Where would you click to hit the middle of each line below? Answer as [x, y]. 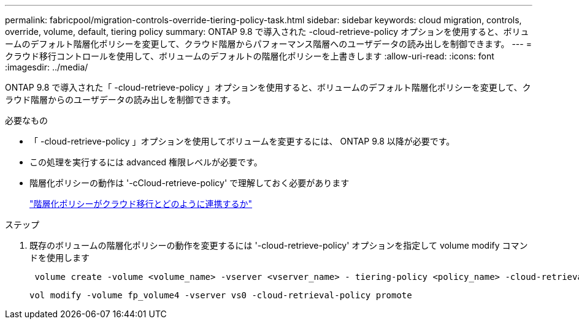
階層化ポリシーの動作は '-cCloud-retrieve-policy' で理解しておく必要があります [190, 183]
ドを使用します [59, 258]
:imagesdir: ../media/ [47, 67]
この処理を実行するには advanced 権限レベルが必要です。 [146, 162]
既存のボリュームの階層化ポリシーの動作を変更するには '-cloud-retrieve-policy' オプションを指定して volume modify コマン [279, 245]
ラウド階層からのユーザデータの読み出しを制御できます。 [121, 100]
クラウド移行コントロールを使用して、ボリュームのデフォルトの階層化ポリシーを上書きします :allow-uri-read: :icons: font [250, 56]
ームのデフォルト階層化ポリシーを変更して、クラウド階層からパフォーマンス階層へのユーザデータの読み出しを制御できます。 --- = [268, 44]
